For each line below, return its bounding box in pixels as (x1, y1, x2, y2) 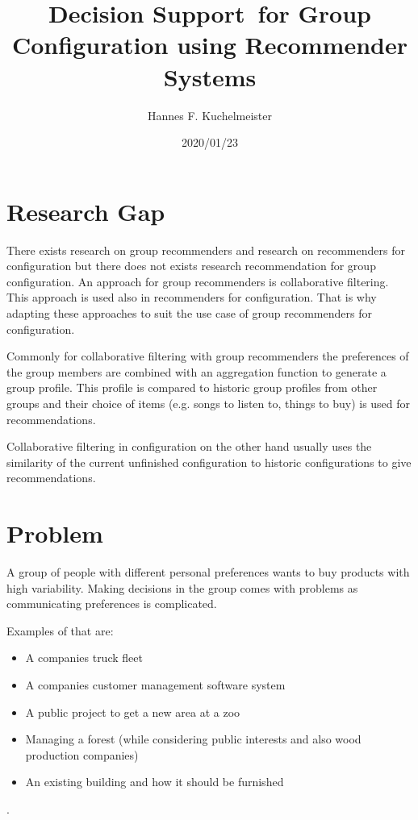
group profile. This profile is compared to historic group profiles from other (6, 379, 378, 396)
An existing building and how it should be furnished (25, 773, 284, 790)
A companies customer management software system (25, 676, 286, 693)
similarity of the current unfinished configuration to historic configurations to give (6, 453, 412, 470)
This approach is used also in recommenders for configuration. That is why (6, 289, 377, 306)
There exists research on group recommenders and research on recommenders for (6, 241, 405, 258)
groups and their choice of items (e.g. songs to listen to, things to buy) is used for (6, 394, 411, 411)
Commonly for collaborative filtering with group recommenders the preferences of (6, 348, 409, 364)
